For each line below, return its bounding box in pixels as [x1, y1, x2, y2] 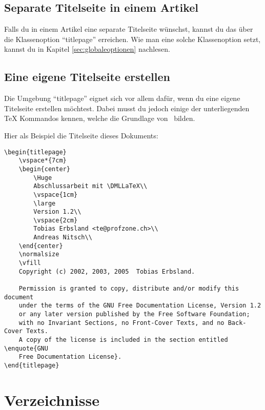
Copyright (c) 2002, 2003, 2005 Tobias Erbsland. [18, 268, 195, 275]
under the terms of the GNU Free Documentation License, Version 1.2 [18, 302, 261, 310]
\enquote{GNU [4, 344, 48, 352]
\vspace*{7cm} [18, 157, 67, 165]
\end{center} [18, 242, 63, 250]
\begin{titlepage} [4, 148, 67, 156]
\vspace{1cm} [33, 191, 78, 198]
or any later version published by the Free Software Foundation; [18, 311, 250, 318]
